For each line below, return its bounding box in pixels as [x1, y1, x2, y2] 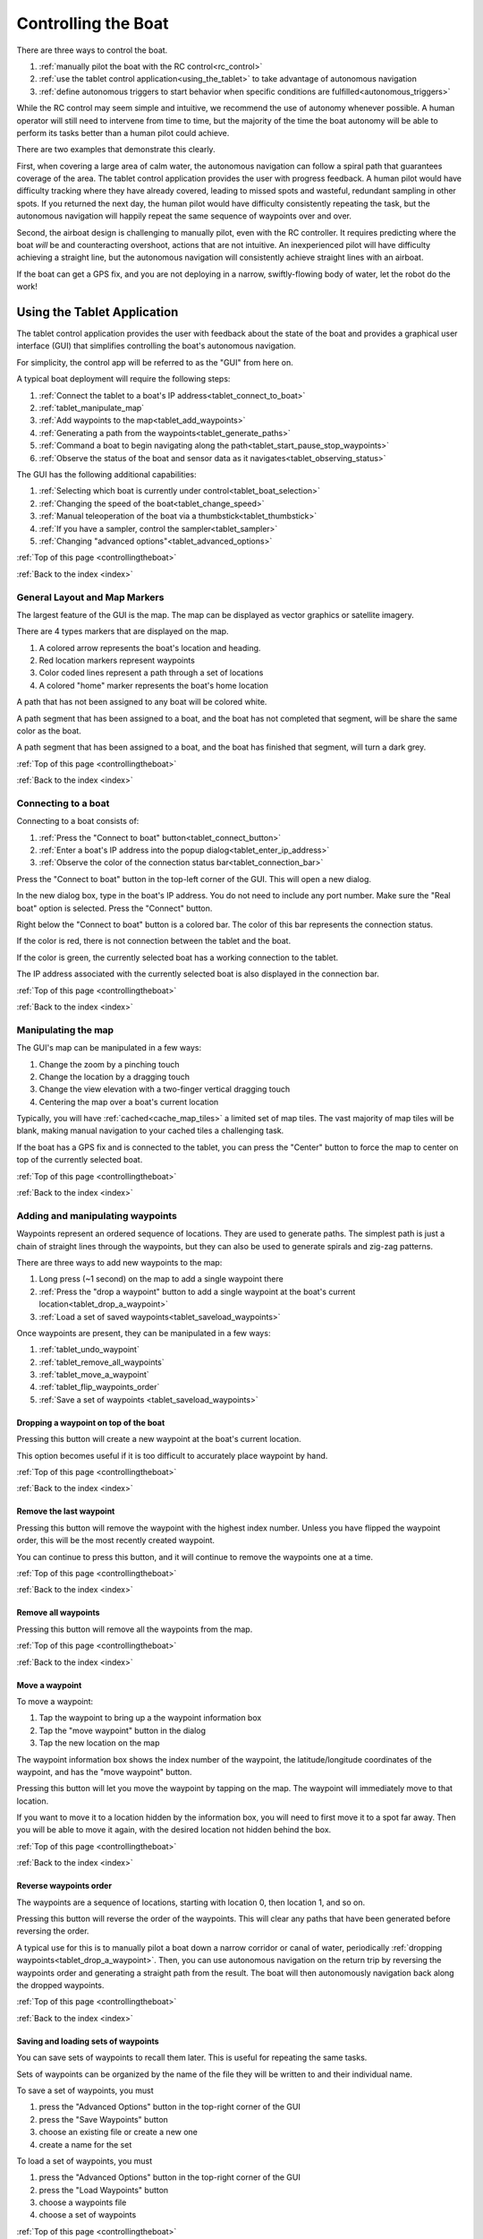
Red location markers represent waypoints [38, 655, 196, 666]
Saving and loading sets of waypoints [16, 2036, 160, 2046]
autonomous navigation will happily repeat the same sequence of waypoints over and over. [16, 210, 352, 221]
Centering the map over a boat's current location [38, 1096, 219, 1107]
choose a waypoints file [38, 2197, 127, 2208]
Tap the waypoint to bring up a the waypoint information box [38, 1712, 262, 1723]
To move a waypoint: [16, 1695, 94, 1706]
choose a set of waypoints [38, 2209, 137, 2220]
